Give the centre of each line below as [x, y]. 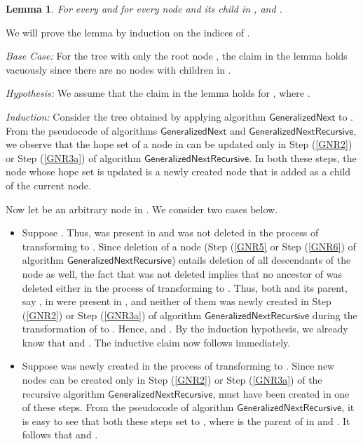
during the [335, 315]
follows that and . [60, 435]
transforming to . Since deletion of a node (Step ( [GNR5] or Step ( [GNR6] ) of [189, 246]
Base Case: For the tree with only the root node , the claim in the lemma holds [177, 56]
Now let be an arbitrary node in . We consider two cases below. [142, 209]
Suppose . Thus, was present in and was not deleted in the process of [170, 233]
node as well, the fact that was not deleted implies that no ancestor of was [182, 273]
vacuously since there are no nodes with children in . [118, 69]
